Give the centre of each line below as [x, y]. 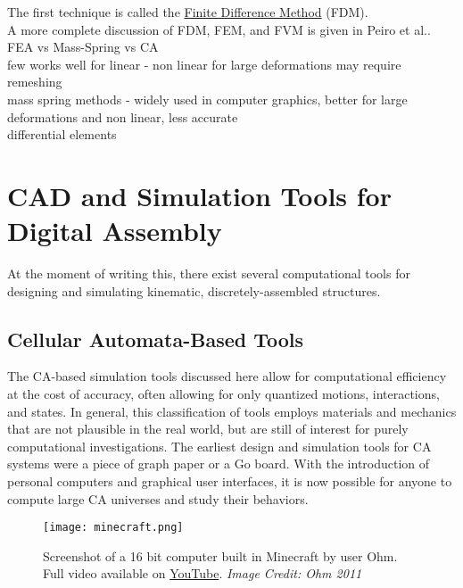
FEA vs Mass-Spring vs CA [83, 47]
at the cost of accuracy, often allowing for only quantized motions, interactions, [223, 394]
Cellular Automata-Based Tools [156, 339]
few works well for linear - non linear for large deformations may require [204, 64]
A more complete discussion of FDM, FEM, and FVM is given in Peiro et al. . [219, 29]
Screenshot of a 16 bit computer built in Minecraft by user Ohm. [220, 555]
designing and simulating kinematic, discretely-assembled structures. [194, 290]
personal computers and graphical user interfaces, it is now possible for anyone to [230, 481]
